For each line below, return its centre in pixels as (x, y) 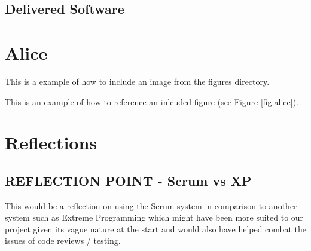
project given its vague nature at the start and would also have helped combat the (155, 229)
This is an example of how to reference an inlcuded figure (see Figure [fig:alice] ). (152, 101)
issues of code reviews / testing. (63, 241)
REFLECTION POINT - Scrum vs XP (128, 180)
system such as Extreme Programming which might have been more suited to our (154, 217)
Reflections (51, 143)
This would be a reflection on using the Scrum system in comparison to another (151, 205)
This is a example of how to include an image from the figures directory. (137, 81)
